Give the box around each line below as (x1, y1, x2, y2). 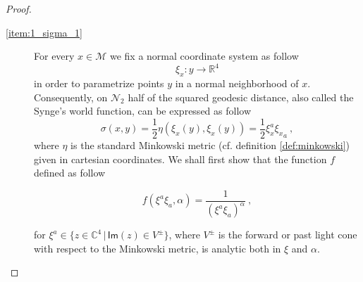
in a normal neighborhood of (175, 76, 299, 91)
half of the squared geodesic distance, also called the (128, 89, 354, 104)
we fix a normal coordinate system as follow (109, 49, 299, 63)
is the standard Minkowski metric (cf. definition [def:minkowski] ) (70, 137, 350, 152)
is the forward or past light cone (218, 227, 357, 242)
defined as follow (34, 165, 106, 180)
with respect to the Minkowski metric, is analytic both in (34, 241, 281, 255)
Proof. (6, 1, 32, 15)
